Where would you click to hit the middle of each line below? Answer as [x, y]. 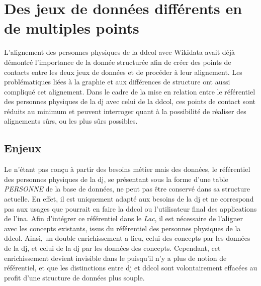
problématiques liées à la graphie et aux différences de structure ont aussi [117, 82]
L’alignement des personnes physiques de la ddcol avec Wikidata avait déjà [120, 52]
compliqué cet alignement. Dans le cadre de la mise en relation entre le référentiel [130, 91]
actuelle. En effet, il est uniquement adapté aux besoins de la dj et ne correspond [129, 199]
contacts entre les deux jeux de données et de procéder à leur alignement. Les [123, 72]
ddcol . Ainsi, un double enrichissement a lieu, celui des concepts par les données [127, 238]
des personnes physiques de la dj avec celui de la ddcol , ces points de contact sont [130, 101]
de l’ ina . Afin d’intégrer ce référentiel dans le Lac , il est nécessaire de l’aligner [123, 218]
